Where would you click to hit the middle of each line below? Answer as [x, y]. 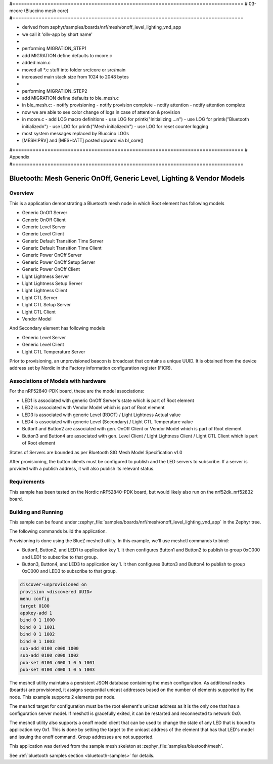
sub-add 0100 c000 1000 [50, 648]
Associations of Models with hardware [58, 381]
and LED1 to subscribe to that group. [60, 557]
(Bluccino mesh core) [46, 11]
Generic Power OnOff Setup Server [59, 262]
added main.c [36, 63]
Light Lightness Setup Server [52, 284]
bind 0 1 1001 [37, 627]
